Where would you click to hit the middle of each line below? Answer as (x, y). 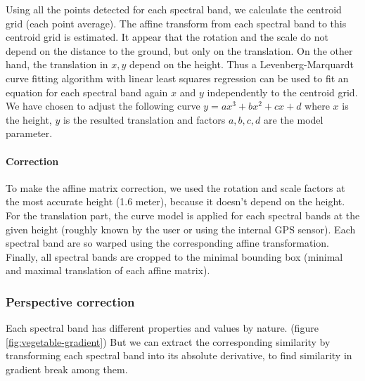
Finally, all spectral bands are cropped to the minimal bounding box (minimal (174, 256)
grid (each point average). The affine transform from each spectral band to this (176, 23)
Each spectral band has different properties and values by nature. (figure (162, 328)
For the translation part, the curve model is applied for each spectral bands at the (183, 215)
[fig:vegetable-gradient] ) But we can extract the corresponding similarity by (168, 341)
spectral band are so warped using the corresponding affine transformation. (167, 243)
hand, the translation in (57, 64)
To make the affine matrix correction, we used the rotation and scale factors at (175, 187)
